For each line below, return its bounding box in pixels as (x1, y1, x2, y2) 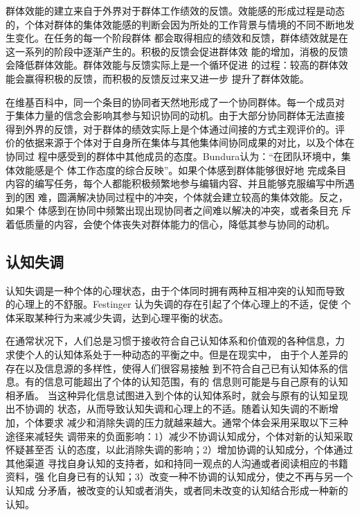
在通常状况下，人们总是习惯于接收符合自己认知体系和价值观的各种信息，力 (6, 333, 345, 348)
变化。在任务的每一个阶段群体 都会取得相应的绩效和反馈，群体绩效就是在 (15, 30, 348, 45)
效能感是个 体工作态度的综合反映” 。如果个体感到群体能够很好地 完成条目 (15, 162, 346, 177)
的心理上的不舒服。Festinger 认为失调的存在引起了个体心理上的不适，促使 (6, 297, 339, 311)
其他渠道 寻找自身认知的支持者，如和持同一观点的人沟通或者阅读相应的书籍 (6, 455, 348, 470)
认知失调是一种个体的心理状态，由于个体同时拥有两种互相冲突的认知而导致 (6, 283, 345, 297)
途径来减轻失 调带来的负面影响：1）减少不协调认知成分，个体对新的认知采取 (6, 428, 353, 443)
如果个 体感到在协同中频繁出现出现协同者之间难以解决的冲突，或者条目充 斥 (6, 203, 352, 218)
